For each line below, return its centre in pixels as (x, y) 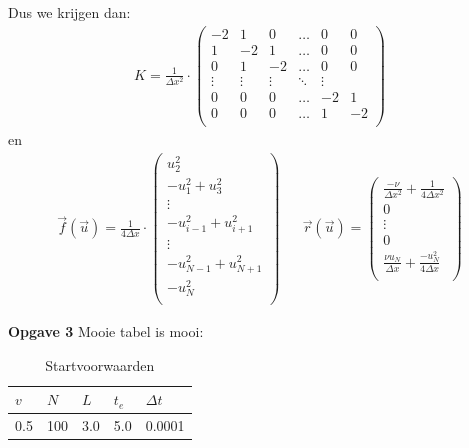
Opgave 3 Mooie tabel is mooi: (106, 331)
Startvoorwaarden (100, 364)
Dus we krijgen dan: (69, 12)
